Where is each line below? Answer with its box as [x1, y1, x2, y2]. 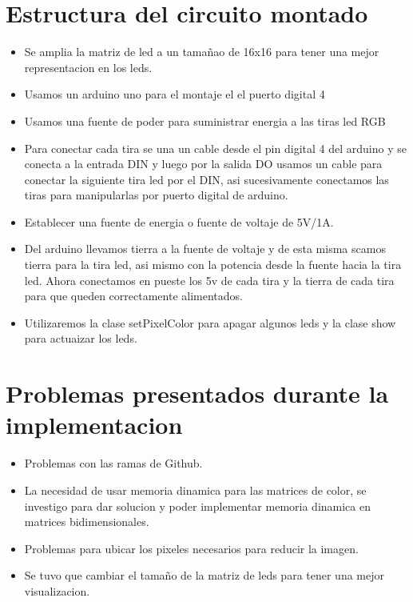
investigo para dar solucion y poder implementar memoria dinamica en [24, 497, 371, 514]
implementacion [6, 408, 183, 441]
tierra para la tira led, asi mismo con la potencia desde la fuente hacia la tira [24, 256, 402, 273]
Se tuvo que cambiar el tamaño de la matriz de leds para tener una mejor [24, 567, 384, 584]
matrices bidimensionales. [24, 513, 149, 530]
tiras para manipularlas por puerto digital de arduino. [24, 187, 288, 203]
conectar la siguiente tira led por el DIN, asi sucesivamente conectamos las [24, 171, 389, 187]
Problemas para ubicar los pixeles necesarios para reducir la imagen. [24, 540, 359, 556]
